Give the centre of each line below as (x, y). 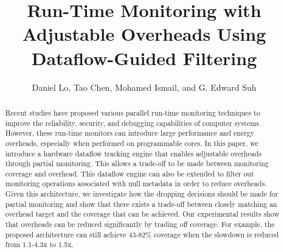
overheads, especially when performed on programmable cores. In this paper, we (132, 143)
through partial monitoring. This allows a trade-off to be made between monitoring (137, 163)
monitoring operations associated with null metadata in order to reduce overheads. (136, 184)
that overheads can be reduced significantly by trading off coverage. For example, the (140, 224)
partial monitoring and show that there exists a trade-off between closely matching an (141, 204)
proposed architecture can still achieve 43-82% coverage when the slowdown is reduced (142, 234)
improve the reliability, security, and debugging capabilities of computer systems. (133, 123)
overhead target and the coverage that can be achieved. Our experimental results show (142, 214)
